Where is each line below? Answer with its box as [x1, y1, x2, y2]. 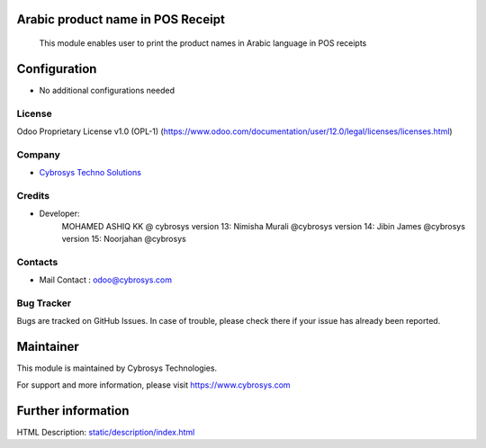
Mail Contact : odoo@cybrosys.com [39, 274, 173, 285]
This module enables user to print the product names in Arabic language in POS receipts [39, 38, 367, 49]
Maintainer [16, 339, 80, 354]
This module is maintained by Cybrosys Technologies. [16, 363, 218, 373]
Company [16, 148, 60, 161]
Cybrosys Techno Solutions [39, 167, 141, 178]
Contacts [16, 255, 58, 268]
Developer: [39, 208, 80, 220]
